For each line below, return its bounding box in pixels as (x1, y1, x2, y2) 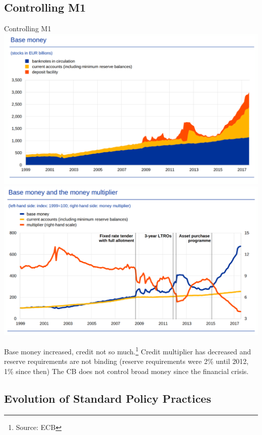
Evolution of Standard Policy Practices (4, 390, 211, 406)
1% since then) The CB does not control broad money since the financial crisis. (4, 365, 249, 376)
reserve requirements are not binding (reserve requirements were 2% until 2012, (4, 356, 249, 366)
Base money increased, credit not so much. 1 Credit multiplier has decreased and (4, 345, 251, 356)
